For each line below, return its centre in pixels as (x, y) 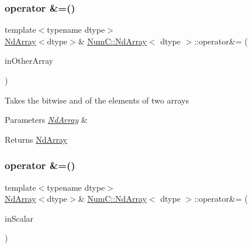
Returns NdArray (36, 139)
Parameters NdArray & (46, 120)
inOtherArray (29, 61)
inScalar (19, 218)
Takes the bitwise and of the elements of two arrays (97, 100)
